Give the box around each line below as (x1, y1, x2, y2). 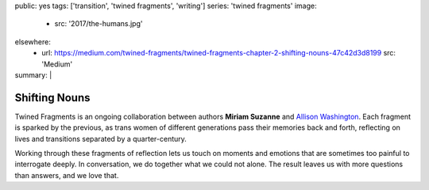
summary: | (14, 70, 52, 79)
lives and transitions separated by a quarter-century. (14, 134, 187, 143)
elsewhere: (14, 36, 51, 47)
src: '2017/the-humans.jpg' (54, 19, 143, 28)
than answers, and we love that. (14, 170, 119, 180)
